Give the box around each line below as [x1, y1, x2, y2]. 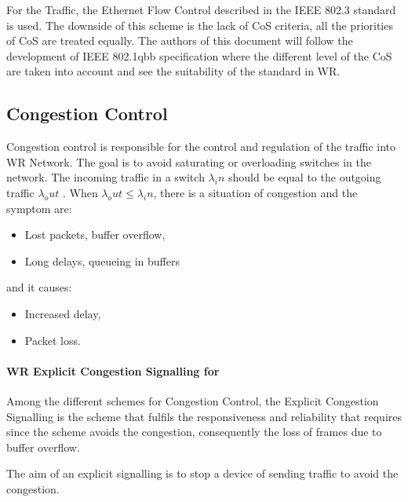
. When [62, 184, 98, 200]
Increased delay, [24, 305, 101, 321]
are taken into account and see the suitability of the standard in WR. [6, 63, 341, 79]
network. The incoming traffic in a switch [6, 169, 205, 185]
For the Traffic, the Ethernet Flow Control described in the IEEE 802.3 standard [6, 2, 396, 17]
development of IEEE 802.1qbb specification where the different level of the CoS [6, 47, 392, 64]
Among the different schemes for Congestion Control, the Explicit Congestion [6, 392, 379, 409]
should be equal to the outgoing [228, 169, 381, 185]
